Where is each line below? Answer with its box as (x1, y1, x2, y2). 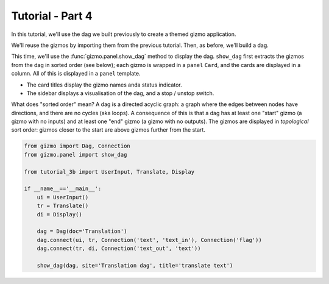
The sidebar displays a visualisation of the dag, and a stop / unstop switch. (26, 89, 214, 97)
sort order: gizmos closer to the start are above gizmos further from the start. (11, 126, 205, 133)
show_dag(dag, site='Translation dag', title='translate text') (37, 262, 233, 269)
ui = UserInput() (37, 194, 89, 201)
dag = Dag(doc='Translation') (37, 228, 127, 235)
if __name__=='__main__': (24, 185, 102, 192)
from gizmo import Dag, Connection (24, 143, 130, 149)
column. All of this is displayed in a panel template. (11, 70, 141, 77)
